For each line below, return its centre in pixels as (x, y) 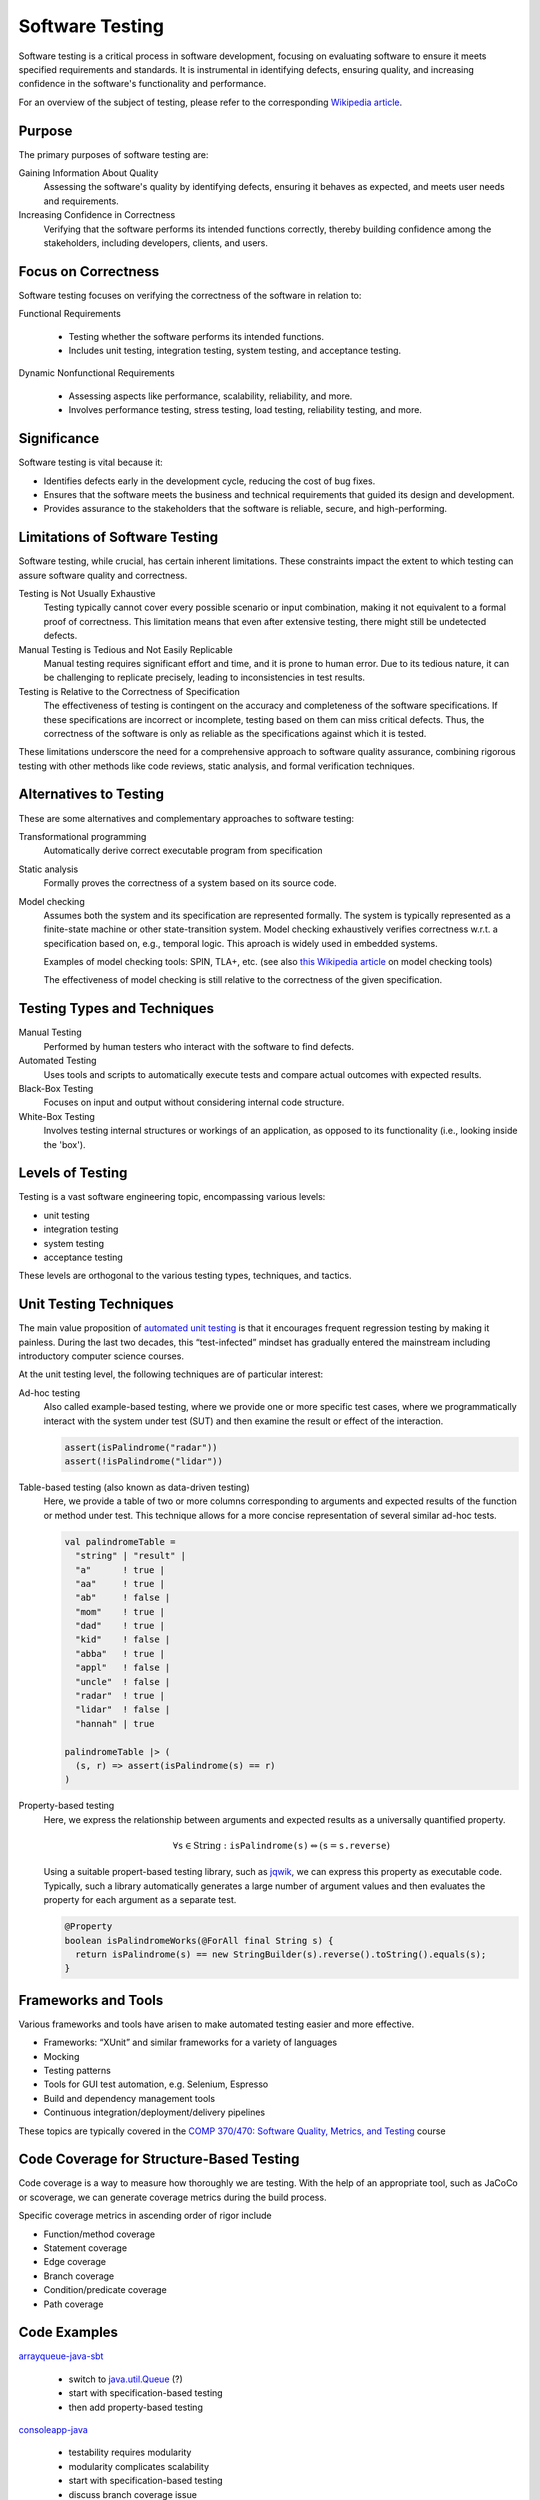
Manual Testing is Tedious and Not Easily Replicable (126, 649)
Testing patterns (77, 2070)
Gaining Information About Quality (88, 173)
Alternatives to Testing (91, 794)
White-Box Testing (56, 1116)
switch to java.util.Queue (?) (126, 2379)
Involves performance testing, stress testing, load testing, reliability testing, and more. (245, 410)
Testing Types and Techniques (116, 1008)
